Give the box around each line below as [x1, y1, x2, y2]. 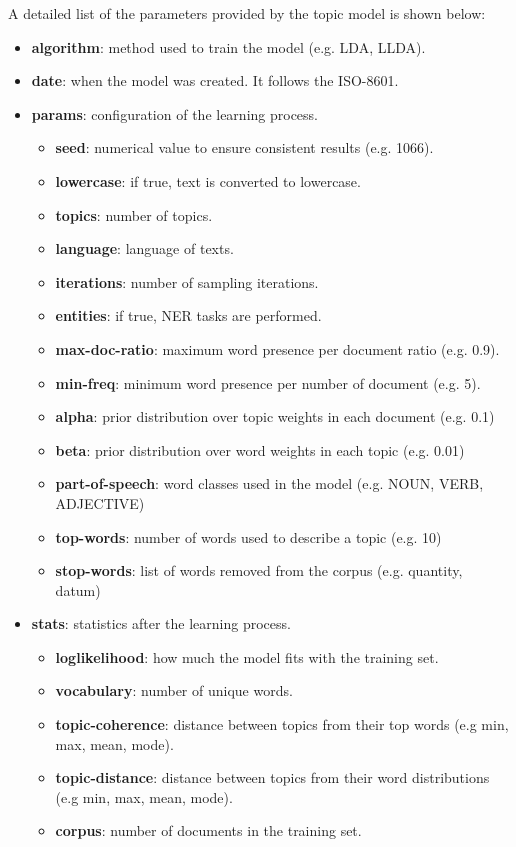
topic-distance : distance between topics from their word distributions [55, 767, 490, 788]
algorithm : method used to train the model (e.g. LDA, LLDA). [31, 36, 426, 57]
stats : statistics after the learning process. [31, 613, 291, 634]
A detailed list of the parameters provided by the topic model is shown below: [8, 3, 486, 23]
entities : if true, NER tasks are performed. [55, 305, 322, 326]
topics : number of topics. [55, 204, 213, 225]
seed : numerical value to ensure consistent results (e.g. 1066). [55, 137, 434, 158]
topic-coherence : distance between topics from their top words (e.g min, [55, 714, 509, 735]
